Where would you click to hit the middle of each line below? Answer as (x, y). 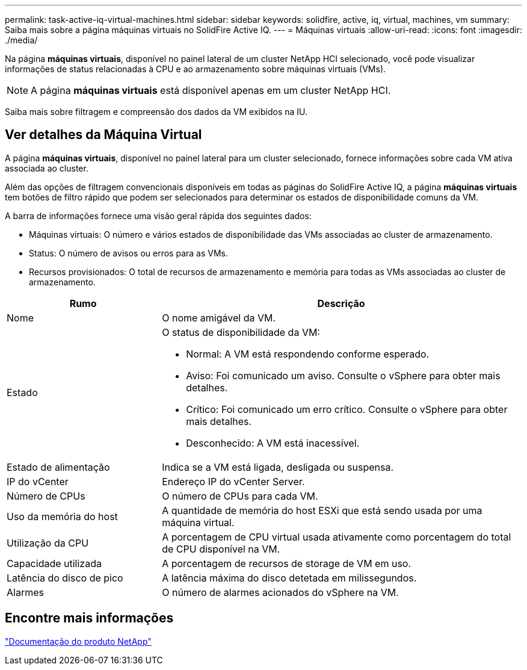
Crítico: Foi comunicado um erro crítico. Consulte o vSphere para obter (347, 409)
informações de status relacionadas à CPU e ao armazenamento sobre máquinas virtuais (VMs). (196, 69)
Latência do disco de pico (65, 578)
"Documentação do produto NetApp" (78, 641)
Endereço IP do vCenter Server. (233, 481)
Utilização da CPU (48, 543)
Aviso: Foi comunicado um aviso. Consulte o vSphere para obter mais (343, 375)
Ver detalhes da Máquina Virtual (103, 135)
